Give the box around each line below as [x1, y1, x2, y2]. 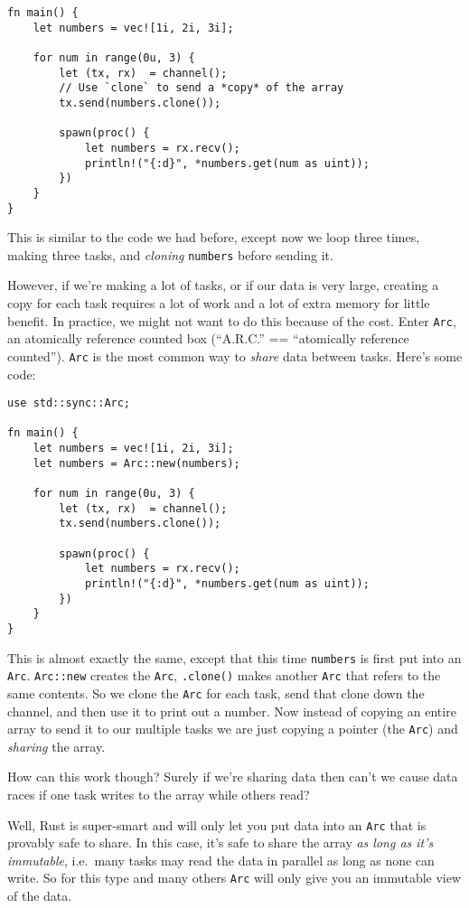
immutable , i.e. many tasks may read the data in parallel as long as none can [7, 850, 435, 869]
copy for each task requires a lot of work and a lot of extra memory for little [7, 294, 430, 313]
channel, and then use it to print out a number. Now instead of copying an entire [7, 701, 456, 720]
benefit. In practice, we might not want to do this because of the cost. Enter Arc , [7, 311, 456, 330]
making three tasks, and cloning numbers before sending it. [7, 245, 333, 264]
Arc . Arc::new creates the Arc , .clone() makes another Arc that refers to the [7, 666, 441, 685]
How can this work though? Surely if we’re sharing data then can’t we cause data [7, 767, 458, 786]
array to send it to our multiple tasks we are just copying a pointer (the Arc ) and [7, 719, 458, 738]
